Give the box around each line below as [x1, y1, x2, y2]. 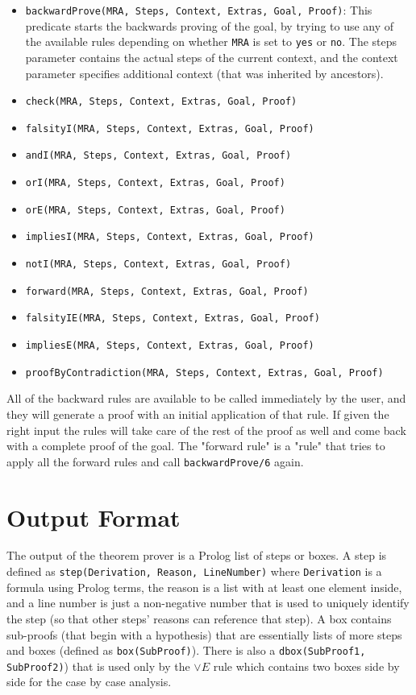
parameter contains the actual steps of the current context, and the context [25, 48, 398, 65]
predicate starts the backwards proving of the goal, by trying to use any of [25, 17, 394, 34]
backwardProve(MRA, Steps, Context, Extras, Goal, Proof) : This [25, 2, 372, 18]
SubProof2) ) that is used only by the [6, 657, 190, 674]
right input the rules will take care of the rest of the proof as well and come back [6, 421, 406, 438]
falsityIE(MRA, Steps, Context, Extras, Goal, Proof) [25, 312, 320, 325]
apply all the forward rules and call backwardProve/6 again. [6, 453, 304, 470]
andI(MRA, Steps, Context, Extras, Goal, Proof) [25, 150, 292, 162]
